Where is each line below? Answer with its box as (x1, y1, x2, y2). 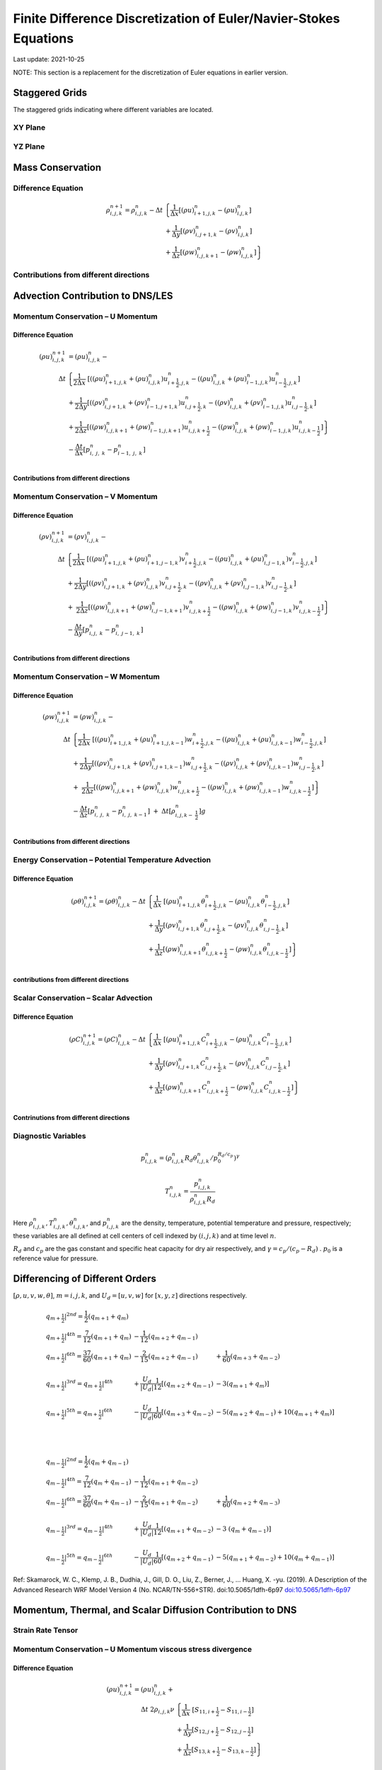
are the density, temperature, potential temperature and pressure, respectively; (121, 1218, 352, 1227)
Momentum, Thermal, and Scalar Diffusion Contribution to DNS (13, 1604, 297, 1616)
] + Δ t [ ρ (147, 807, 176, 816)
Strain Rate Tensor (13, 1626, 79, 1635)
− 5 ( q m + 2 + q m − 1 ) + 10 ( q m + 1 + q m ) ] (216, 1408, 335, 1418)
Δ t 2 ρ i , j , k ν (140, 1706, 175, 1715)
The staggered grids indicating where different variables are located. (13, 105, 214, 113)
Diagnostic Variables (13, 1131, 86, 1141)
